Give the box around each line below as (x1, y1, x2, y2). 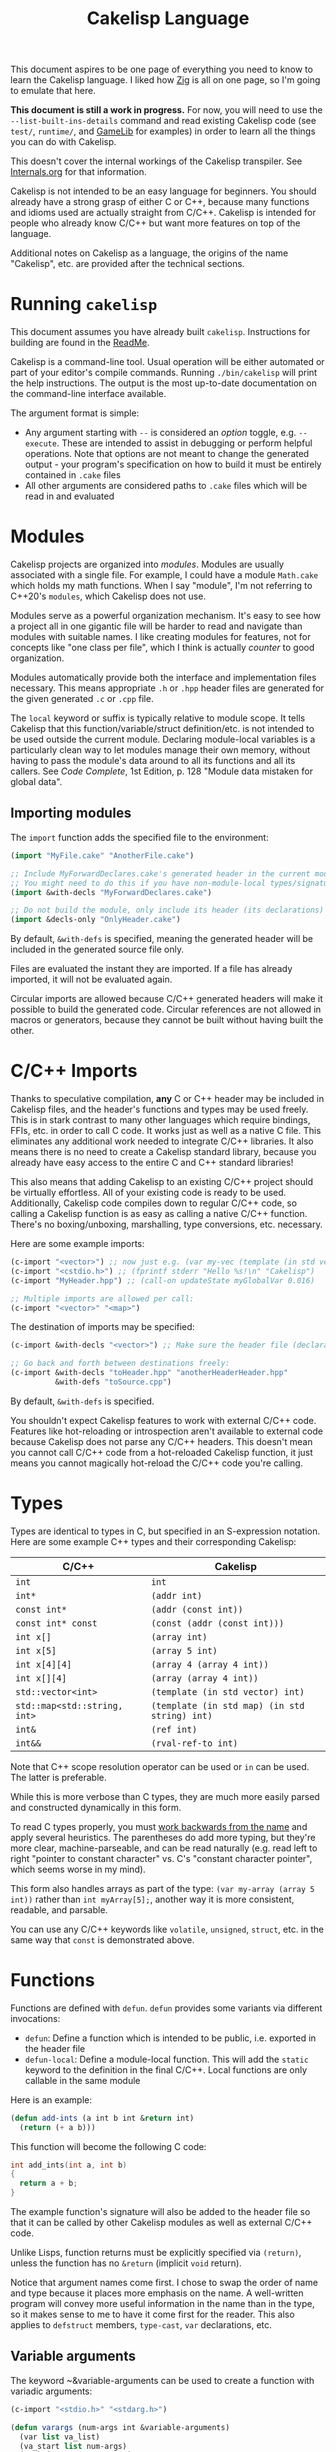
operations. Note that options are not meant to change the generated (24, 448, 310, 460)
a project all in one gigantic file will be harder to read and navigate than (10, 620, 303, 632)
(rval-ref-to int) (150, 1737, 239, 1749)
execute (24, 439, 57, 449)
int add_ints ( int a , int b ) (10, 2160, 128, 2170)
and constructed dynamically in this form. (10, 1801, 182, 1813)
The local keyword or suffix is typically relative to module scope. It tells (10, 712, 306, 724)
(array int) (150, 1631, 208, 1642)
